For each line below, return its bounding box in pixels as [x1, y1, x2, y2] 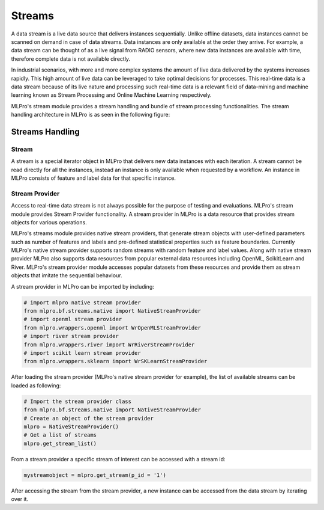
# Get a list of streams [23, 432, 97, 438]
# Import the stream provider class [23, 398, 132, 405]
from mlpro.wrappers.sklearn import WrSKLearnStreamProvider [23, 358, 208, 365]
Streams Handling [11, 126, 80, 137]
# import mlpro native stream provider [23, 299, 141, 306]
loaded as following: [11, 382, 61, 389]
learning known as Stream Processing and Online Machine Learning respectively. [11, 91, 212, 99]
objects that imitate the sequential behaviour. [11, 272, 122, 279]
